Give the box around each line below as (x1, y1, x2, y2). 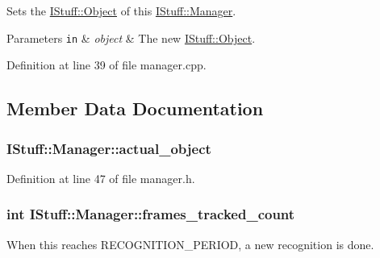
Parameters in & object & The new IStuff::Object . (6, 29, 256, 46)
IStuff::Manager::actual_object (6, 138, 211, 158)
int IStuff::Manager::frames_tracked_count (6, 204, 295, 224)
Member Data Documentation (6, 96, 264, 121)
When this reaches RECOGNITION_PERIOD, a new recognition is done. (6, 235, 374, 252)
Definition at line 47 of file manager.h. (6, 169, 195, 186)
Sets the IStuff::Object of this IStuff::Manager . (6, 2, 236, 19)
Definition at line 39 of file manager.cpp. (6, 56, 207, 73)
